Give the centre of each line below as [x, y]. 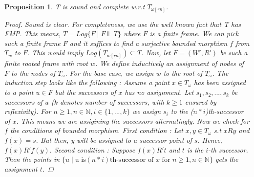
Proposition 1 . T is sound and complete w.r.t [75, 6]
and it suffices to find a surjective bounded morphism [148, 43]
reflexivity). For [28, 111]
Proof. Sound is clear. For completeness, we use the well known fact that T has [123, 24]
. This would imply [55, 53]
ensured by [201, 101]
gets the [227, 159]
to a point [19, 92]
